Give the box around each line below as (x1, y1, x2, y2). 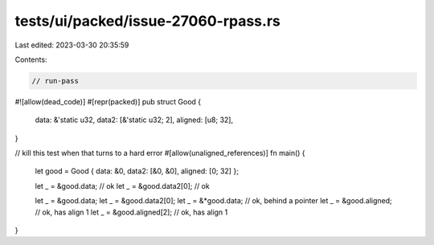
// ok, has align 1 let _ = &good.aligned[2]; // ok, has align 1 (35, 207, 228, 217)
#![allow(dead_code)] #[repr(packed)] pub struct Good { (14, 96, 202, 106)
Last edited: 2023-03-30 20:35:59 (14, 40, 129, 50)
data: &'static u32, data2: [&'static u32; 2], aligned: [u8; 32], (35, 115, 233, 125)
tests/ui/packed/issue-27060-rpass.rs (14, 12, 280, 30)
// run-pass (31, 76, 80, 85)
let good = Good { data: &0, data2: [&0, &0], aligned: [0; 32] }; (35, 166, 239, 176)
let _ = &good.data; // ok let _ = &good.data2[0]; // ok (35, 181, 211, 190)
